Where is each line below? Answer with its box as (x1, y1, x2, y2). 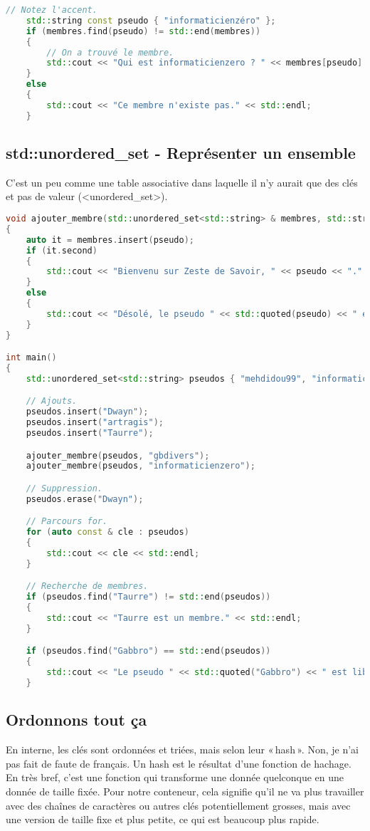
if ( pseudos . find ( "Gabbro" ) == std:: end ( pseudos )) (26, 646, 271, 657)
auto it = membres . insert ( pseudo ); (26, 234, 194, 245)
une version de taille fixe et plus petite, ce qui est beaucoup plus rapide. (6, 812, 319, 827)
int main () (6, 352, 57, 363)
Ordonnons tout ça (6, 709, 147, 731)
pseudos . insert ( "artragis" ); (26, 417, 164, 428)
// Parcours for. (26, 516, 108, 527)
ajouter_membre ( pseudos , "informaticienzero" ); (26, 461, 255, 471)
